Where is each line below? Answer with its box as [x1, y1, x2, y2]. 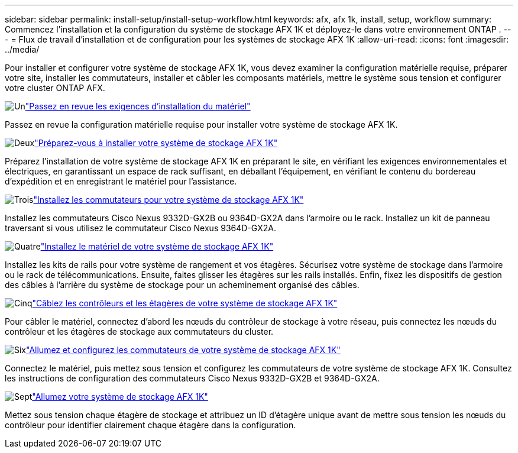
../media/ [5, 44, 40, 54]
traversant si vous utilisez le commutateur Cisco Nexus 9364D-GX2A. [5, 223, 276, 233]
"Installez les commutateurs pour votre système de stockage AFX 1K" [33, 195, 304, 205]
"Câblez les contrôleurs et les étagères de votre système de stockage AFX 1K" [32, 298, 338, 308]
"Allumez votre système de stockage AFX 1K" [32, 391, 208, 402]
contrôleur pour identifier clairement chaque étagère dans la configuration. [5, 420, 296, 430]
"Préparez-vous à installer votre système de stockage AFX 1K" [34, 138, 278, 148]
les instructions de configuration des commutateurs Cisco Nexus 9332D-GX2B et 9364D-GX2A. [5, 373, 380, 383]
